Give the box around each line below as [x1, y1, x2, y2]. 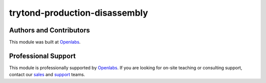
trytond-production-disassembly [9, 7, 148, 18]
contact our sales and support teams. [9, 72, 85, 78]
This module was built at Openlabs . [9, 39, 81, 45]
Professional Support [9, 52, 76, 60]
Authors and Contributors [9, 26, 90, 34]
